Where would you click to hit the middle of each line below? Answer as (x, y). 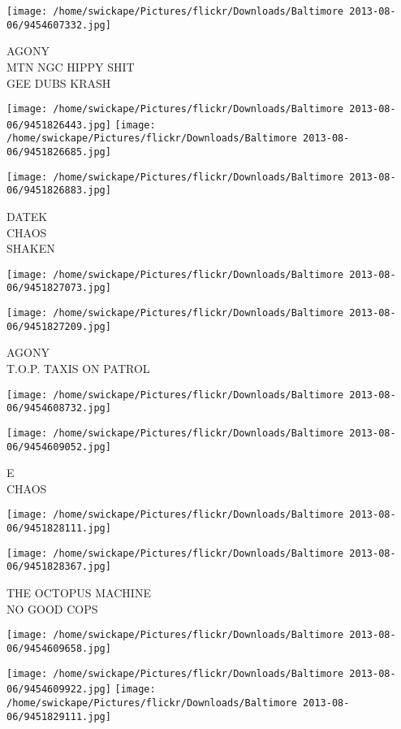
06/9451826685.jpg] (59, 152)
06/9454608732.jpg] (59, 408)
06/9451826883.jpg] (59, 191)
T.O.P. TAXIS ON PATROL (78, 369)
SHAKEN (31, 248)
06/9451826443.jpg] (59, 125)
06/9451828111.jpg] (59, 529)
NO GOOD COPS (52, 608)
